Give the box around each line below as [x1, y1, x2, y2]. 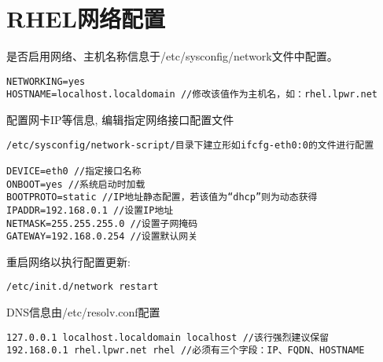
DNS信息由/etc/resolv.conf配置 [6, 304, 160, 320]
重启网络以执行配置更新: [6, 253, 131, 269]
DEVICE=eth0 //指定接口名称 [6, 165, 142, 177]
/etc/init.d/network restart [6, 281, 159, 293]
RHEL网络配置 [6, 2, 165, 35]
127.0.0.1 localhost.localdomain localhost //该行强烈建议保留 [6, 331, 330, 343]
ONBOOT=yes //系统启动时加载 [6, 178, 145, 190]
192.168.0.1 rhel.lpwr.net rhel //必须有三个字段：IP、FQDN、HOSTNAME [6, 345, 365, 357]
